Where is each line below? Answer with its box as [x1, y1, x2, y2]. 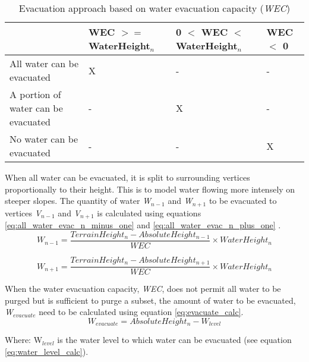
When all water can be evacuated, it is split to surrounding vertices [5, 171, 250, 183]
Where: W [5, 333, 43, 346]
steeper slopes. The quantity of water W [5, 194, 152, 207]
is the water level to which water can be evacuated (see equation [57, 333, 292, 346]
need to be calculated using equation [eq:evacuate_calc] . [39, 306, 244, 318]
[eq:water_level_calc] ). [5, 345, 89, 358]
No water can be [10, 132, 78, 146]
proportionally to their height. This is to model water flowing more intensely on [5, 182, 295, 195]
